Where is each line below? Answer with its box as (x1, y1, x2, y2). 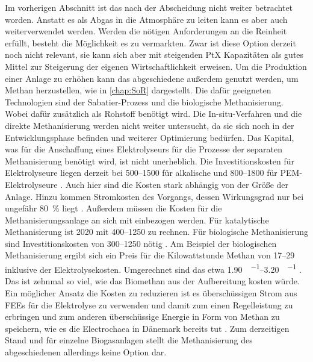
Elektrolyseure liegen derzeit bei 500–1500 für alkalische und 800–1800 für (5, 166, 277, 179)
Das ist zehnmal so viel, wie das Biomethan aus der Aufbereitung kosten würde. (5, 275, 300, 287)
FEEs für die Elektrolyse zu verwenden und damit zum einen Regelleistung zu (5, 298, 293, 311)
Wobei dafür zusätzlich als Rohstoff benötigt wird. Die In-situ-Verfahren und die (5, 107, 302, 120)
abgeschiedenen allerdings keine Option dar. (5, 345, 167, 358)
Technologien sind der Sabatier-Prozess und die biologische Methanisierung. (5, 95, 284, 108)
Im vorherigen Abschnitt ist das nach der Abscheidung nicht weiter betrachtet (5, 1, 293, 13)
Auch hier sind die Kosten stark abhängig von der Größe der (65, 178, 289, 190)
